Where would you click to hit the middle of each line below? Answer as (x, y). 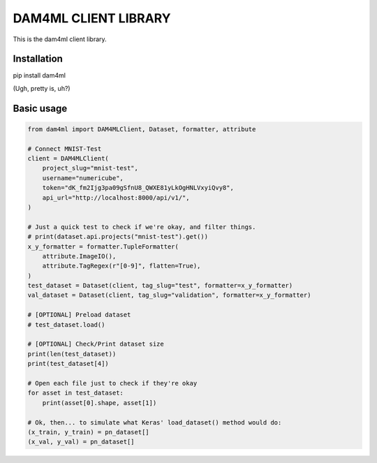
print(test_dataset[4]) (68, 364)
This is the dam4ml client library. (60, 39)
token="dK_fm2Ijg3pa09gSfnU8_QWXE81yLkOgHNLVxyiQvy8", (138, 188)
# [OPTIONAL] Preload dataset (79, 315)
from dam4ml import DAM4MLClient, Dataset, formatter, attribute (142, 129)
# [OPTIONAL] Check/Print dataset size (96, 344)
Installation (38, 59)
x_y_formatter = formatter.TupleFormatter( (103, 247)
